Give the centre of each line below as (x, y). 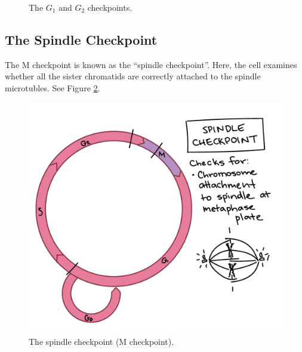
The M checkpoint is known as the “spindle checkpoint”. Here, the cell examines (151, 64)
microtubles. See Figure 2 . (53, 87)
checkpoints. (110, 7)
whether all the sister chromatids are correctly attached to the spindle (133, 76)
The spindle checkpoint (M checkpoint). (101, 341)
